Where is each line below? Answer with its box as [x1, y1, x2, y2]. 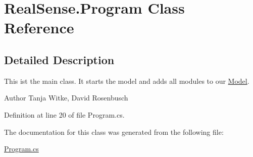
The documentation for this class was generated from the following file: [4, 126, 224, 137]
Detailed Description [4, 51, 115, 67]
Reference [4, 17, 74, 38]
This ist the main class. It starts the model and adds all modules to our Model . [4, 75, 249, 86]
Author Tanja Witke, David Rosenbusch [4, 92, 128, 103]
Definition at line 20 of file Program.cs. [4, 109, 125, 120]
